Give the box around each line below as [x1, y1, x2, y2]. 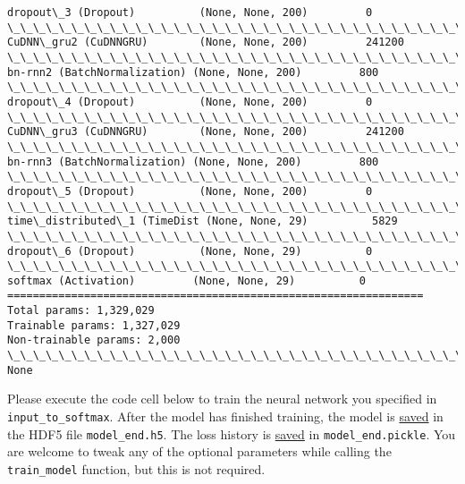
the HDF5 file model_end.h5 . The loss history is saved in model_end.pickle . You [7, 424, 456, 443]
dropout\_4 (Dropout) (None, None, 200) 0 [7, 95, 373, 108]
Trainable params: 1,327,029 [7, 318, 181, 332]
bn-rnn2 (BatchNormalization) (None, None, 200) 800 [7, 65, 379, 79]
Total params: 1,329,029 [7, 304, 155, 318]
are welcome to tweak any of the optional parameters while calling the [7, 442, 392, 461]
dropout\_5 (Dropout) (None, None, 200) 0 [7, 184, 373, 198]
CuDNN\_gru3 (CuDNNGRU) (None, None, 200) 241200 [7, 125, 404, 139]
